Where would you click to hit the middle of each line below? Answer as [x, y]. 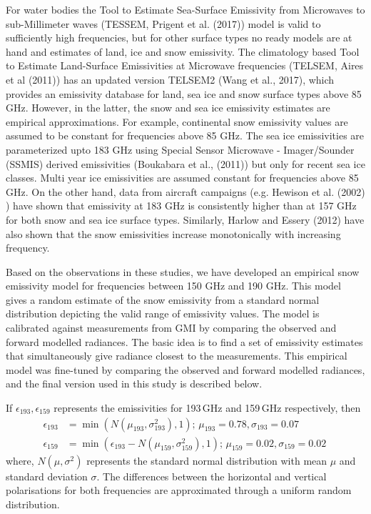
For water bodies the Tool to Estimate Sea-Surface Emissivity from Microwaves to [185, 9]
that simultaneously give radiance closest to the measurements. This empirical [177, 356]
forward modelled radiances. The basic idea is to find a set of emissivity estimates [184, 341]
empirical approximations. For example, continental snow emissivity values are [177, 121]
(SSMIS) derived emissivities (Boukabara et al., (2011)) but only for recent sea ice [185, 163]
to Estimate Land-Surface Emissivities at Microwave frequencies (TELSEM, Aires [185, 65]
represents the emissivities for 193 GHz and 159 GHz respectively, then [207, 408]
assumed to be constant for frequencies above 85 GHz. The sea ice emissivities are [185, 135]
